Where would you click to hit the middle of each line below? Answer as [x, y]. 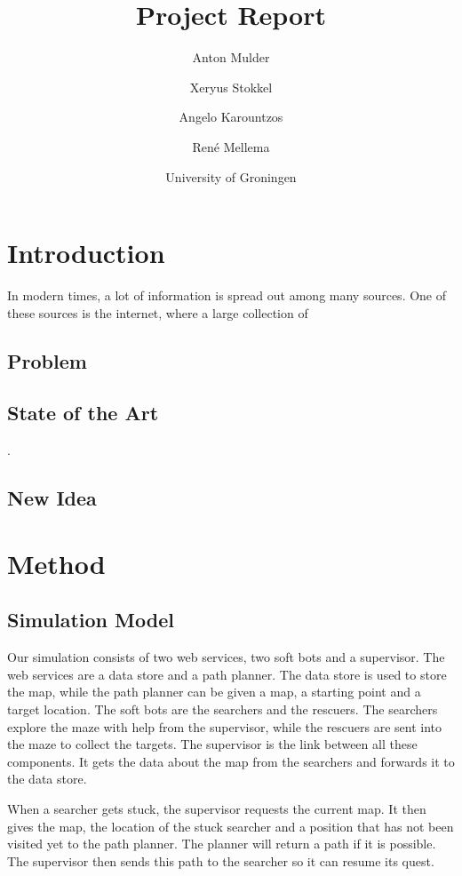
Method [56, 563]
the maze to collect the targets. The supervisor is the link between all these [212, 744]
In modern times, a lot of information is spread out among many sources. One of [227, 295]
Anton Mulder [231, 57]
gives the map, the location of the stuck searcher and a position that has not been [231, 826]
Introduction [86, 253]
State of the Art [83, 413]
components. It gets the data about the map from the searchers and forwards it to [231, 761]
